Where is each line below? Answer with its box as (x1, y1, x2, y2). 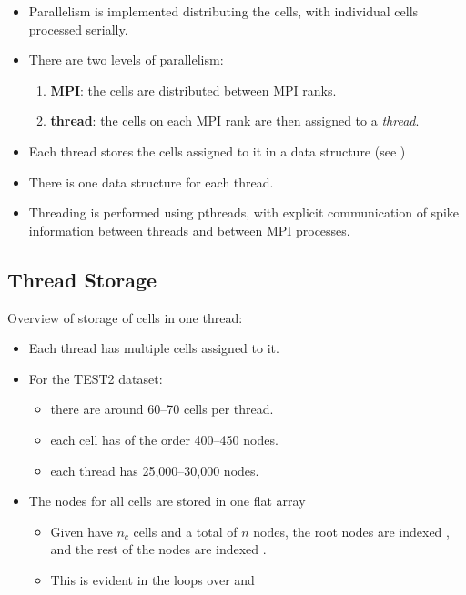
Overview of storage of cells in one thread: (7, 308, 243, 327)
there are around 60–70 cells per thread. (50, 399, 274, 419)
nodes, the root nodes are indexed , (253, 521, 450, 540)
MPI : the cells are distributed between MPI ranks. (50, 80, 337, 99)
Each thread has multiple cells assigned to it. (28, 338, 279, 358)
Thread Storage (7, 265, 157, 293)
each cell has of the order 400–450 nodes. (50, 429, 279, 449)
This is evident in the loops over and (50, 570, 255, 589)
